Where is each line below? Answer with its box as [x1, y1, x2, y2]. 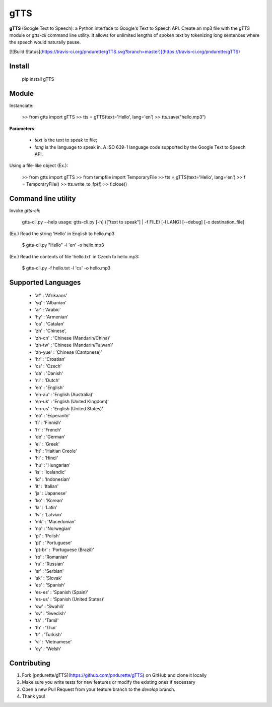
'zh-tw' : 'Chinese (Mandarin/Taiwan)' [34, 342, 113, 348]
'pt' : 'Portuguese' [34, 540, 72, 546]
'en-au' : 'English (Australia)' [34, 391, 94, 397]
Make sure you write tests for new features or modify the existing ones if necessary [22, 679, 196, 685]
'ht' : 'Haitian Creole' [34, 448, 78, 454]
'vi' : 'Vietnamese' [34, 638, 72, 644]
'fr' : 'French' [34, 426, 61, 432]
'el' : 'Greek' [34, 441, 60, 447]
